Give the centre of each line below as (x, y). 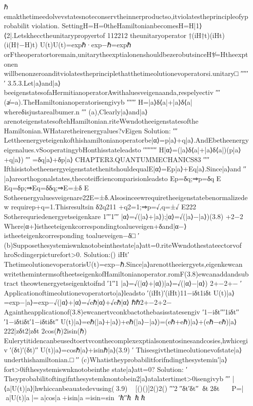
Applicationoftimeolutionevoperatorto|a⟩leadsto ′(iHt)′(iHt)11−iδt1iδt (108, 292)
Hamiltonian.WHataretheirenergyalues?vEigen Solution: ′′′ (91, 130)
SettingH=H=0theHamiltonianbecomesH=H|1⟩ (132, 26)
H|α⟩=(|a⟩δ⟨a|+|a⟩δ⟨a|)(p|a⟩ (200, 149)
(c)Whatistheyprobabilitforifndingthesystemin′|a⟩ (154, 359)
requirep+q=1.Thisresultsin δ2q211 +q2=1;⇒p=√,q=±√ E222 (104, 207)
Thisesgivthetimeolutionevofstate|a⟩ (189, 350)
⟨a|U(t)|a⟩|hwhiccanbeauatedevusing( (59, 388)
